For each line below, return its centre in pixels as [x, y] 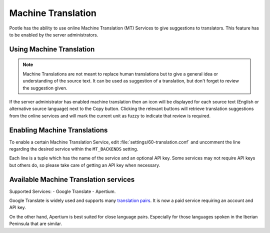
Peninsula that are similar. [36, 224]
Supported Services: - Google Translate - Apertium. [62, 191]
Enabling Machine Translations [58, 130]
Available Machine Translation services [72, 179]
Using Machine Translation [52, 49]
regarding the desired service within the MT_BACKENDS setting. [74, 149]
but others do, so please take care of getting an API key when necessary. [84, 165]
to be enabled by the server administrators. [54, 34]
